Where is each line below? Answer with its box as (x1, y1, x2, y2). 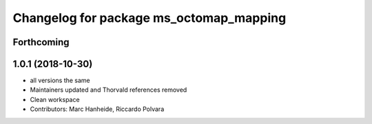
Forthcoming (12, 36, 70, 48)
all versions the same (30, 76, 91, 85)
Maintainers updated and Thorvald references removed (30, 86, 187, 94)
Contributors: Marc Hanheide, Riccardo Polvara (30, 105, 165, 113)
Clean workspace (30, 95, 80, 103)
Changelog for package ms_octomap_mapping (12, 10, 287, 25)
